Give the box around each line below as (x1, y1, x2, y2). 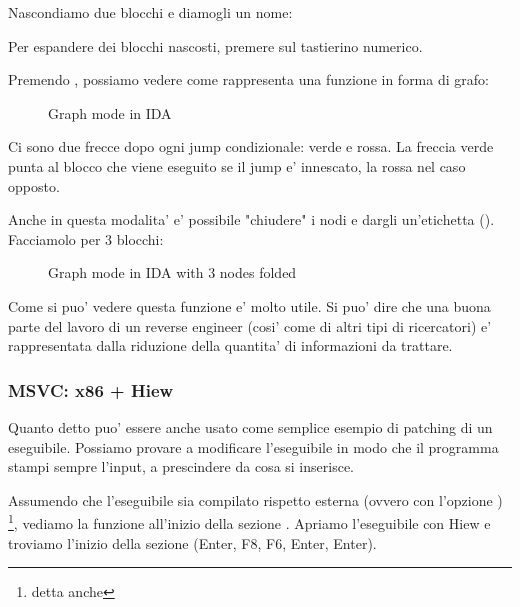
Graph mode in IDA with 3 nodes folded (48, 262, 297, 283)
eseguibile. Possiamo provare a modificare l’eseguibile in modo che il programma (8, 436, 499, 457)
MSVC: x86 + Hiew (8, 377, 174, 402)
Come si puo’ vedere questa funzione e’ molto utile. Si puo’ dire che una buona (8, 295, 491, 316)
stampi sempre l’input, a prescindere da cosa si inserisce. (8, 456, 354, 477)
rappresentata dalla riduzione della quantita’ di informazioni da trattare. (8, 335, 453, 356)
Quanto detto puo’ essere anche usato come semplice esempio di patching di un (8, 416, 493, 437)
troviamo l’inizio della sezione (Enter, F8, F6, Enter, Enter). (8, 532, 377, 553)
